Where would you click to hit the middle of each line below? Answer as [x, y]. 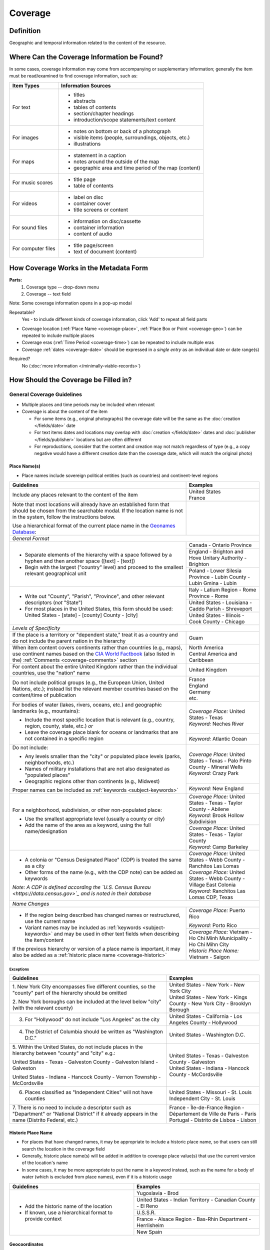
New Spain [149, 1231]
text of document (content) [105, 251]
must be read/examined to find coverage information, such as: [73, 76]
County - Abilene [209, 809]
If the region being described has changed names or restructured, [102, 915]
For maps [23, 161]
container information [99, 227]
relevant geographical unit [56, 573]
